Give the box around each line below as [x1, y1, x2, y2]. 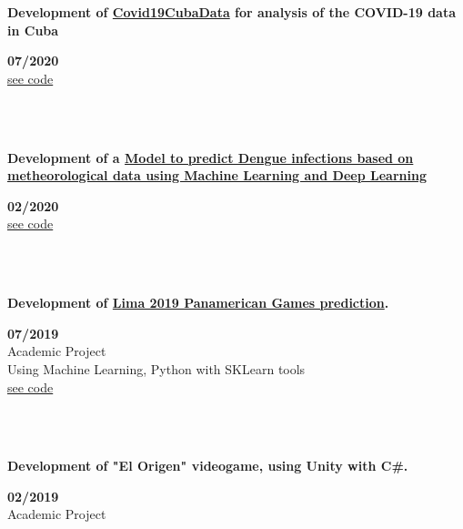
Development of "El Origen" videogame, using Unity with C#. [7, 456, 408, 475]
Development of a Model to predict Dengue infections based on [7, 148, 414, 167]
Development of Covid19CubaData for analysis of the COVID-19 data [7, 3, 456, 21]
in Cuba [7, 20, 59, 39]
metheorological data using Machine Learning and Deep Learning [7, 166, 427, 185]
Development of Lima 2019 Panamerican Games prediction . [7, 293, 389, 312]
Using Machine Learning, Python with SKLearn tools [7, 359, 306, 378]
